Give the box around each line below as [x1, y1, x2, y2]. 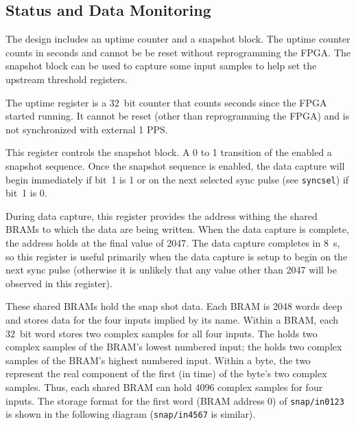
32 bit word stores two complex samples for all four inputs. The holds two [5, 326, 318, 340]
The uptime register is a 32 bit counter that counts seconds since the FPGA [5, 95, 327, 109]
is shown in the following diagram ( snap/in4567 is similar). [5, 407, 256, 421]
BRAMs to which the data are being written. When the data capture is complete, [5, 222, 349, 236]
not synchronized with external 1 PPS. [5, 122, 168, 136]
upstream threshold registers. [5, 71, 128, 86]
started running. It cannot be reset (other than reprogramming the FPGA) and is [5, 109, 350, 123]
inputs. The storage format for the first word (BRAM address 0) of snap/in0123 [5, 393, 344, 407]
